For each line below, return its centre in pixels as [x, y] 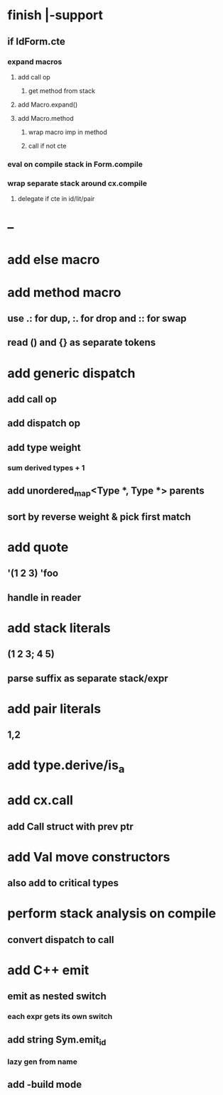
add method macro [64, 292]
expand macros [35, 62]
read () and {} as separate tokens [82, 343]
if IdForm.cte [36, 42]
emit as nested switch [57, 997]
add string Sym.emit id [57, 1040]
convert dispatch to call [61, 940]
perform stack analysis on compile [112, 914]
